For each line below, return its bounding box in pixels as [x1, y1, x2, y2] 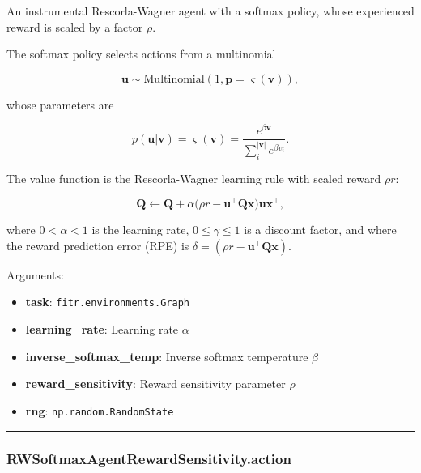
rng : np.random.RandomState [25, 402, 174, 419]
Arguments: [6, 266, 64, 283]
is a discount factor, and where [244, 221, 397, 238]
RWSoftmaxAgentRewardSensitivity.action [6, 449, 291, 469]
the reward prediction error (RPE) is [6, 236, 189, 254]
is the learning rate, [91, 221, 189, 238]
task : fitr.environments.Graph [25, 293, 189, 310]
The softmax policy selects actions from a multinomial [6, 45, 276, 62]
